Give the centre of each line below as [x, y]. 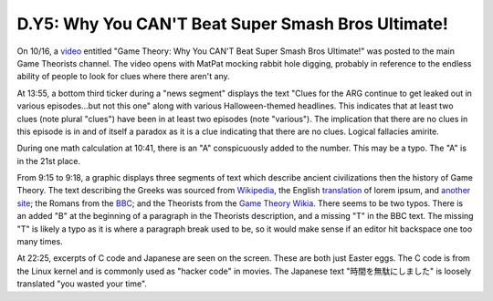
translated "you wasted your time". [82, 284]
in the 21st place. [49, 161]
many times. [40, 242]
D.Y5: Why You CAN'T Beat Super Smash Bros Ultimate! [233, 24]
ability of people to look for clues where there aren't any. [123, 77]
